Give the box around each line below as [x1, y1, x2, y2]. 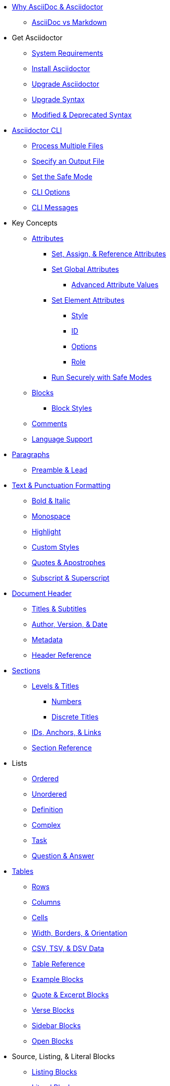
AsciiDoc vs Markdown [32, 18, 107, 26]
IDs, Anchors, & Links [32, 728, 102, 736]
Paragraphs [12, 450, 50, 459]
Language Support [32, 435, 93, 443]
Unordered [32, 790, 67, 798]
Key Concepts [12, 219, 58, 227]
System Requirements [32, 49, 103, 57]
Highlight [32, 527, 61, 536]
